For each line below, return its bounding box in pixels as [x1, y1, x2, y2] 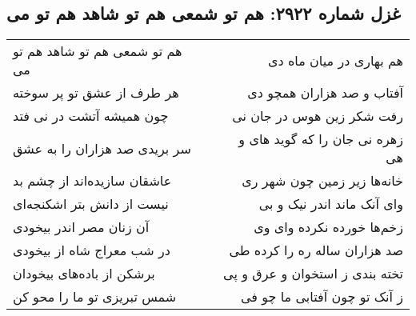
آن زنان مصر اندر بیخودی [13, 218, 150, 237]
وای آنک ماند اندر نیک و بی [258, 194, 403, 214]
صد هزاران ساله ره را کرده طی [229, 241, 403, 260]
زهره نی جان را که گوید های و [238, 130, 403, 149]
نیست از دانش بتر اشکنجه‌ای [13, 194, 169, 214]
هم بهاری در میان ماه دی [267, 50, 403, 70]
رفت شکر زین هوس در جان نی [232, 106, 403, 126]
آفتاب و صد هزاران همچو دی [247, 83, 403, 102]
